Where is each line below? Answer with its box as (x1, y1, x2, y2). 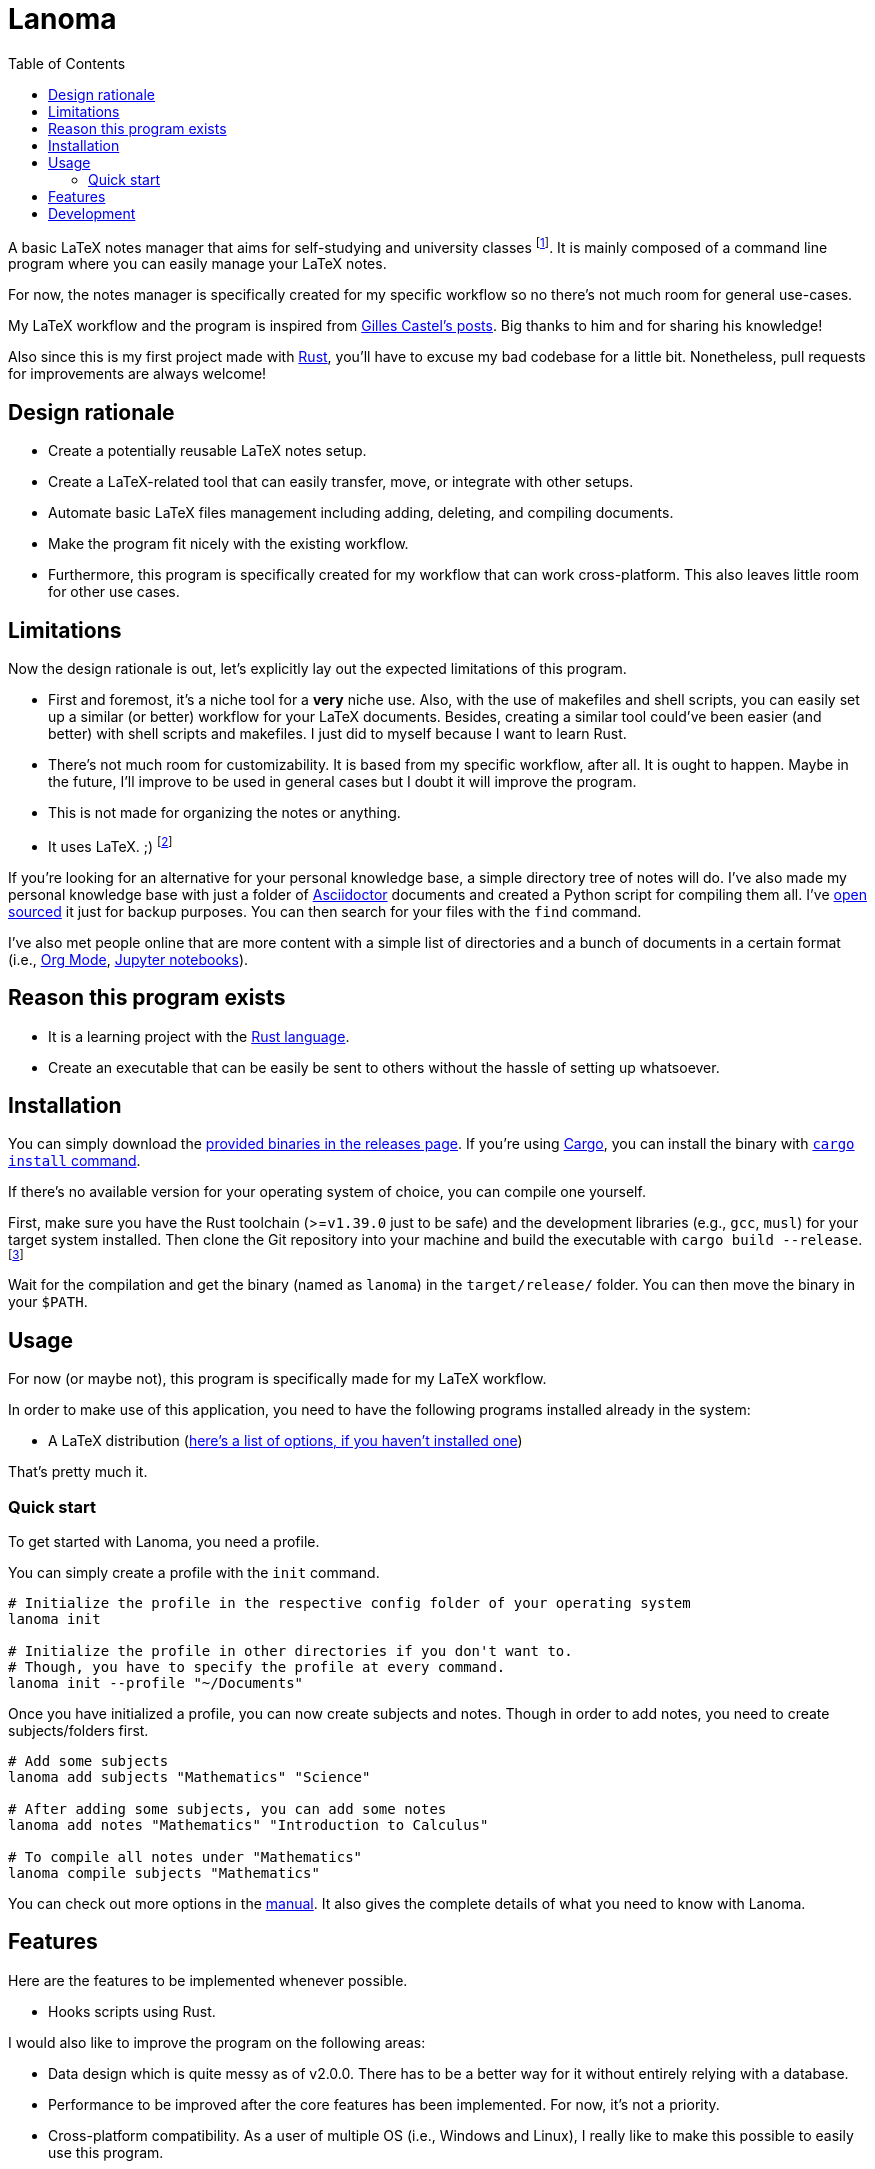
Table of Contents (8, 54, 126, 72)
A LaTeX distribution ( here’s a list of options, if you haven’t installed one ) (48, 1432, 523, 1450)
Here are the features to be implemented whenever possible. (8, 1971, 408, 1989)
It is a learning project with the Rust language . (48, 1027, 350, 1045)
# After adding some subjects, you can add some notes (8, 1801, 447, 1818)
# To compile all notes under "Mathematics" (8, 1849, 363, 1866)
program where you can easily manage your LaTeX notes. (8, 255, 387, 273)
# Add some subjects (8, 1753, 169, 1770)
